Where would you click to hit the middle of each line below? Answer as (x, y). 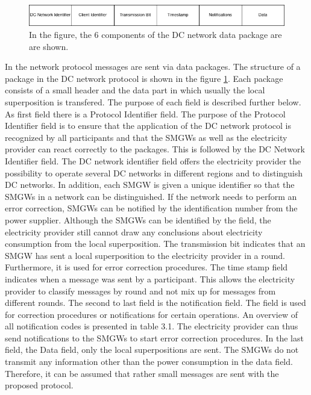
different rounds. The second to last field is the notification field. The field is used (155, 303)
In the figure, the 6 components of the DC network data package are (155, 35)
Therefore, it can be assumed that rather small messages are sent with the (142, 373)
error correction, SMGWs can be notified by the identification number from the (151, 208)
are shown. (49, 46)
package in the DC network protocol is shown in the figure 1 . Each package (144, 78)
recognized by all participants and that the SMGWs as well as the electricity (146, 137)
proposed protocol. (39, 385)
